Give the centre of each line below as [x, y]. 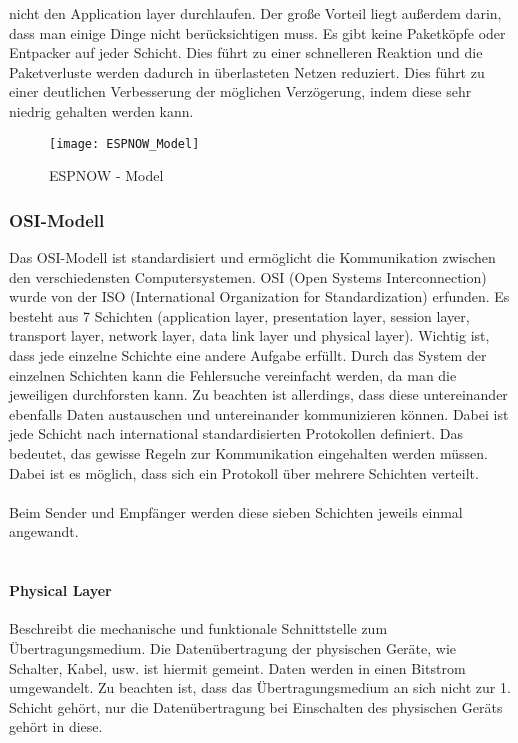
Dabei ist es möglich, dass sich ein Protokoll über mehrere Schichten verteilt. [244, 472]
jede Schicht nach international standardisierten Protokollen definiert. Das [236, 433]
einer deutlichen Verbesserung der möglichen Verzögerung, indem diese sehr [240, 91]
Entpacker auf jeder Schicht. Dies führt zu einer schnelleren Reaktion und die [246, 52]
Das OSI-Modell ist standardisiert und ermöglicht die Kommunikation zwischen [252, 257]
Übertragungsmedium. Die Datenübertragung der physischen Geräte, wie [233, 647]
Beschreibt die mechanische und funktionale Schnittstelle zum [198, 628]
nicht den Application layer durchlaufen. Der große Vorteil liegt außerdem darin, [255, 13]
